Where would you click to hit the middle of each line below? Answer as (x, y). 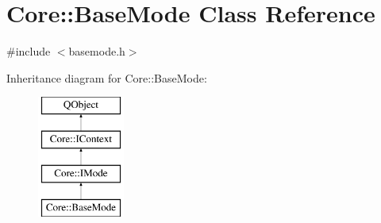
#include (29, 51)
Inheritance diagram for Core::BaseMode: (107, 77)
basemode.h (97, 51)
